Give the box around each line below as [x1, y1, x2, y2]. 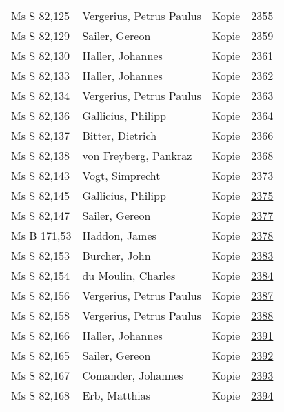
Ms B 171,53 [11, 227, 72, 243]
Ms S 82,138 [11, 147, 70, 163]
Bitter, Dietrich [82, 127, 157, 143]
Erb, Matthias [82, 387, 151, 403]
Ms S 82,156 [11, 287, 70, 303]
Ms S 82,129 [11, 28, 70, 43]
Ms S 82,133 [11, 68, 70, 83]
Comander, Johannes [82, 367, 183, 383]
